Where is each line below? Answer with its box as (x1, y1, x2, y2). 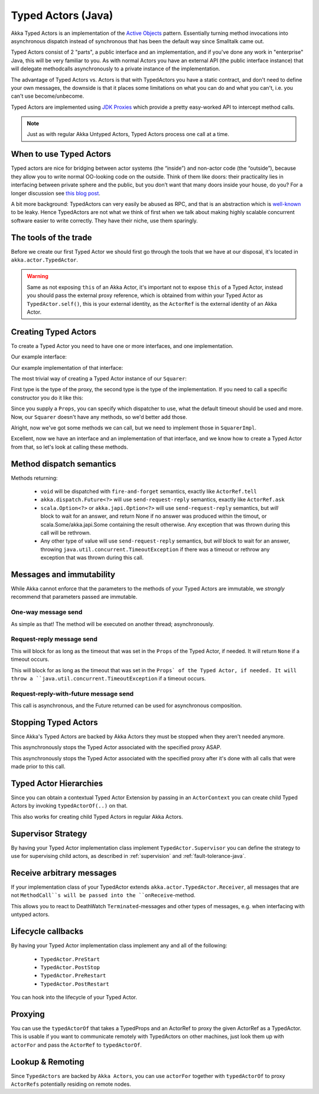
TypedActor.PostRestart (40, 980, 109, 987)
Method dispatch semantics (11, 459, 116, 469)
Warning (27, 273, 48, 280)
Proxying (11, 1009, 45, 1019)
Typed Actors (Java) (11, 9, 113, 22)
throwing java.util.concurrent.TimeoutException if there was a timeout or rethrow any (40, 546, 270, 553)
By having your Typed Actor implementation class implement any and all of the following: (11, 942, 227, 949)
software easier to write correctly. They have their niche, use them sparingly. (11, 217, 198, 224)
